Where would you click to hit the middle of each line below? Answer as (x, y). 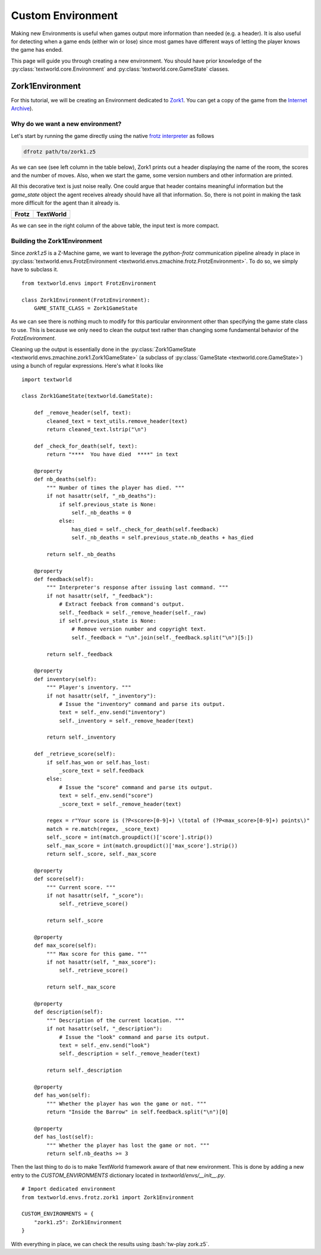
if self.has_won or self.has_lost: (98, 762)
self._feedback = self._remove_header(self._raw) (133, 612)
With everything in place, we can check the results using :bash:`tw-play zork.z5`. (110, 1244)
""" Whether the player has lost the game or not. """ (128, 1145)
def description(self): (68, 1012)
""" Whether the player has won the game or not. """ (127, 1104)
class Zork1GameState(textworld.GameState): (88, 396)
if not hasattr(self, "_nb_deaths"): (102, 496)
